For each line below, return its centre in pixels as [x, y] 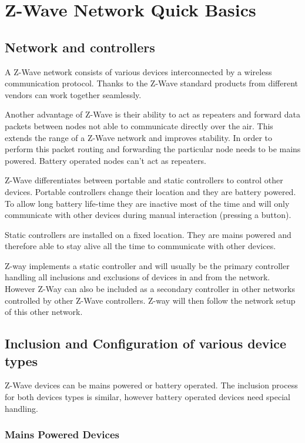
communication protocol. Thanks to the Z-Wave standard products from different [151, 83]
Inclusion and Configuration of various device [146, 343]
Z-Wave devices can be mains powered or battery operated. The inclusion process [151, 385]
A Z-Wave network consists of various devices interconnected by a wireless [138, 71]
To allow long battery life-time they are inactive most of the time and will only [147, 203]
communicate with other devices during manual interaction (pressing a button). [148, 215]
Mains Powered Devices [62, 434]
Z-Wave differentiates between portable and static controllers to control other [144, 180]
